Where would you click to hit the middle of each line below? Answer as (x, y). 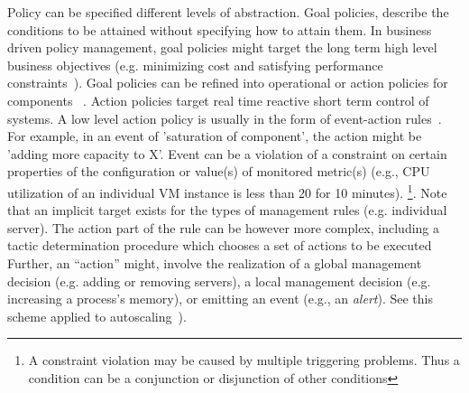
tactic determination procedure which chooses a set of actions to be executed (220, 245)
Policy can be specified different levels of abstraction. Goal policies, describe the (228, 12)
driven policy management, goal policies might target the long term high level (222, 47)
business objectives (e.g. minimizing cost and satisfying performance (195, 65)
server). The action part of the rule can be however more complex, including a (224, 227)
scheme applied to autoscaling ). (97, 316)
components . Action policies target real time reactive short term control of (218, 100)
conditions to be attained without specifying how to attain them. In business (220, 29)
